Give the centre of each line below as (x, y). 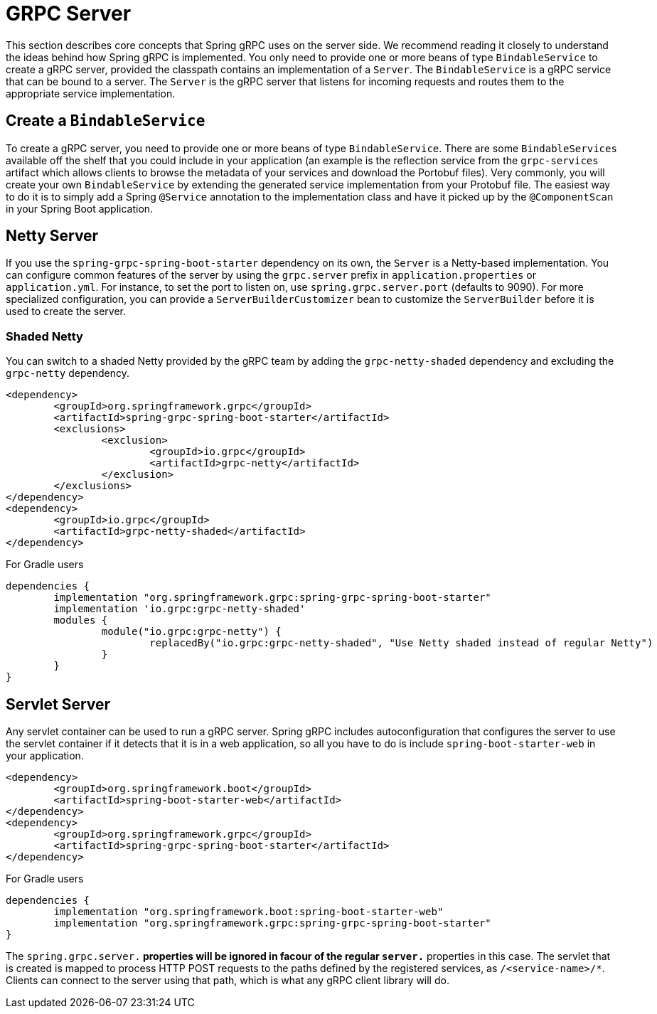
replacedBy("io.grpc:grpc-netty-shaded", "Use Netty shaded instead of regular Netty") (401, 643)
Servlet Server (58, 704)
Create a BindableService (106, 121)
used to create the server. (66, 311)
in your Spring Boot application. (80, 208)
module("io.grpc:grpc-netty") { (191, 632)
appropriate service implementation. (91, 93)
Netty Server (52, 236)
